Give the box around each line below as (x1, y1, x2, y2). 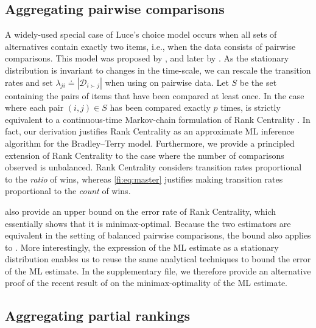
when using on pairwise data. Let (105, 75, 229, 88)
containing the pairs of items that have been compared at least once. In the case (5, 89, 304, 102)
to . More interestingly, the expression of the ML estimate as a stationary (5, 240, 279, 253)
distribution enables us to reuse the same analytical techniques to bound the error (5, 253, 311, 265)
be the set (239, 75, 277, 88)
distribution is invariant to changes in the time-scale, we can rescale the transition (5, 63, 311, 76)
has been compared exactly (110, 101, 211, 114)
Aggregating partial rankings (5, 306, 191, 325)
